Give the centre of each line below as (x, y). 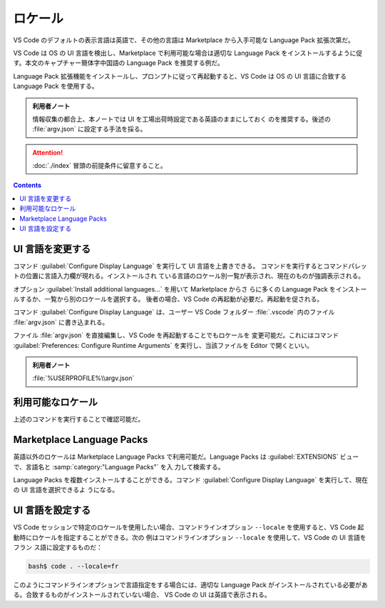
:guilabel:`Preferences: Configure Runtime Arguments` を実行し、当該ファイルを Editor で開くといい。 (163, 345)
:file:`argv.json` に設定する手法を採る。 (89, 129)
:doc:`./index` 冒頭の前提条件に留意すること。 (99, 166)
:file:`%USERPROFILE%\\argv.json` (83, 378)
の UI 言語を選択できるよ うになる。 (66, 490)
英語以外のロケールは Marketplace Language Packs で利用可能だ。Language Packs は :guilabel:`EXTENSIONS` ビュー (186, 457)
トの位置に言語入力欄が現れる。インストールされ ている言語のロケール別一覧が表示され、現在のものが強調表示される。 (189, 276)
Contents (27, 185)
